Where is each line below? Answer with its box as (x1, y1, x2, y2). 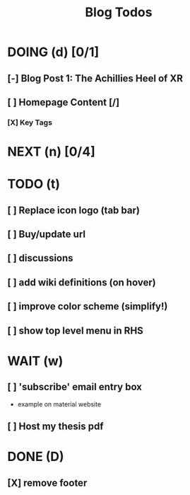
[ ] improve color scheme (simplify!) (7, 300, 168, 312)
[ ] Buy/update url (7, 228, 86, 241)
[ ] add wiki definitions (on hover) (7, 276, 157, 288)
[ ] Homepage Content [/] (7, 96, 120, 108)
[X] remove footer (7, 477, 88, 489)
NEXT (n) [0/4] (7, 144, 95, 160)
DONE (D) (7, 449, 65, 465)
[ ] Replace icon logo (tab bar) (7, 204, 140, 216)
